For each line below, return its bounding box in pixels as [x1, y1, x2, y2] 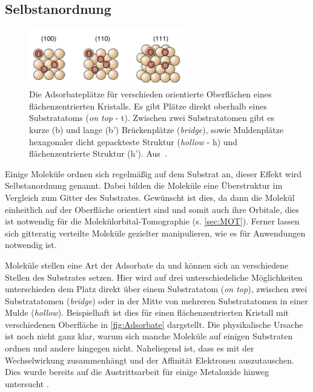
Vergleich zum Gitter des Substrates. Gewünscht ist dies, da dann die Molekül [5, 191, 295, 203]
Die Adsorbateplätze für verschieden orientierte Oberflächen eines [29, 88, 272, 100]
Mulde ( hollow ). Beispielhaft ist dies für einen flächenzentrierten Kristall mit [5, 306, 289, 319]
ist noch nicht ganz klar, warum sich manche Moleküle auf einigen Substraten [5, 330, 293, 342]
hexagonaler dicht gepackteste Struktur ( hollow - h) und [29, 135, 238, 148]
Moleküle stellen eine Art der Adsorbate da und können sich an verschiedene [5, 258, 289, 271]
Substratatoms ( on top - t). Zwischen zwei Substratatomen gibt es [29, 111, 274, 124]
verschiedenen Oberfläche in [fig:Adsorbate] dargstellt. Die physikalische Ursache [5, 318, 303, 330]
